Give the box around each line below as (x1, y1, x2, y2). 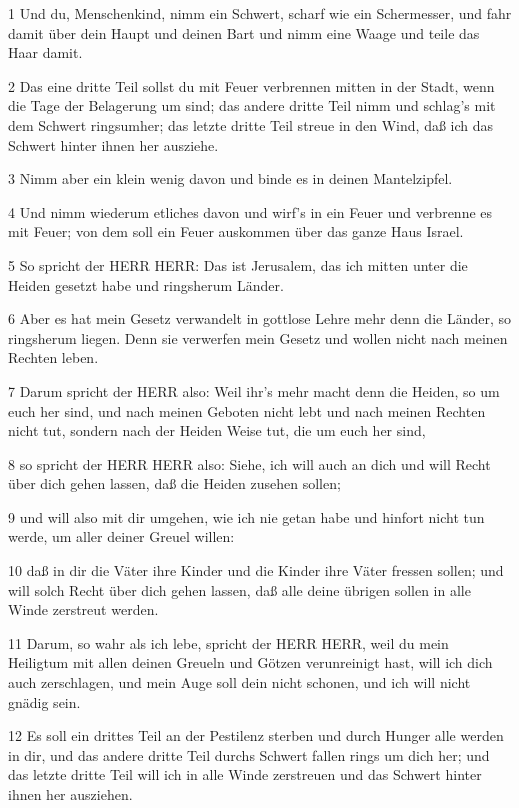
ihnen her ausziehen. (8, 784, 133, 804)
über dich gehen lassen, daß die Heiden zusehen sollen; (8, 473, 341, 494)
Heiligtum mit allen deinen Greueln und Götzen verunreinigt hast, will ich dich (8, 652, 493, 673)
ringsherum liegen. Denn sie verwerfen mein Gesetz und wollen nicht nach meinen (8, 327, 508, 348)
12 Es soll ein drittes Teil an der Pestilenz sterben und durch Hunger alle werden (8, 725, 504, 746)
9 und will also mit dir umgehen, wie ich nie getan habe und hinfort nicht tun (8, 506, 485, 527)
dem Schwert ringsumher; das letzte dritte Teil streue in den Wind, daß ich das (8, 114, 494, 135)
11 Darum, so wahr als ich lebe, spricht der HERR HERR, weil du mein (8, 632, 449, 653)
